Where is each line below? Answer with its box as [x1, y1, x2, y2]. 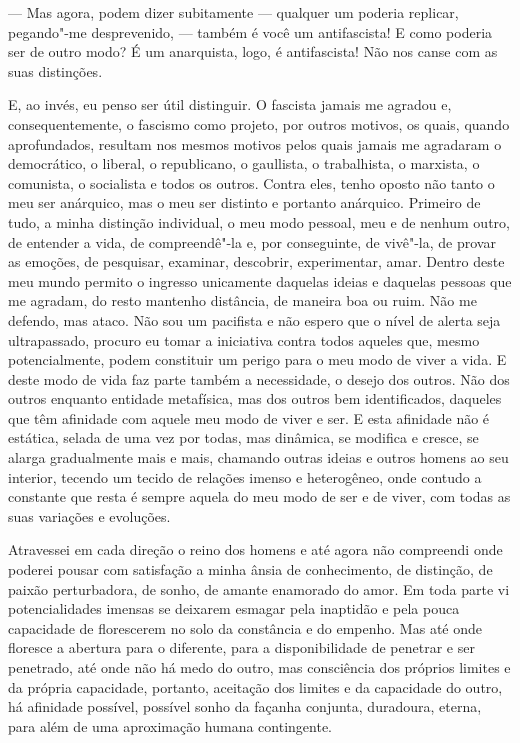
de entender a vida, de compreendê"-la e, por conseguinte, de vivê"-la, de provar [8, 231, 496, 252]
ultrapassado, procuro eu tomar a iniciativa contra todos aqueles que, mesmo [8, 329, 480, 350]
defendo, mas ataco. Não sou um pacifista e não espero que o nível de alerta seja [8, 309, 501, 330]
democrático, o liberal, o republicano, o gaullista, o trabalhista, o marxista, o [8, 153, 480, 174]
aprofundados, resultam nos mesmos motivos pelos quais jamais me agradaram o [8, 133, 502, 154]
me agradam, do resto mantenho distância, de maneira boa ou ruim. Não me [8, 290, 477, 311]
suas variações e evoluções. [8, 505, 171, 526]
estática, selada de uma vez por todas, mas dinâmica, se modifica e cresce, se [8, 427, 479, 448]
